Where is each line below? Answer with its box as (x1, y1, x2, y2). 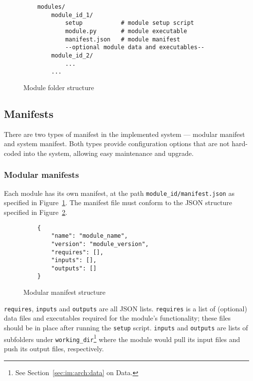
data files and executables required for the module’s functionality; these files (4, 313, 231, 323)
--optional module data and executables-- (65, 44, 205, 51)
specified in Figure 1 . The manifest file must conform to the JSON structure (4, 197, 233, 208)
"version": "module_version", (51, 240, 149, 248)
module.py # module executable (65, 27, 187, 35)
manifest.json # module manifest (65, 36, 181, 43)
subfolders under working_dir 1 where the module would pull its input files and (4, 332, 240, 344)
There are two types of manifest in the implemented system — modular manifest (4, 129, 245, 139)
